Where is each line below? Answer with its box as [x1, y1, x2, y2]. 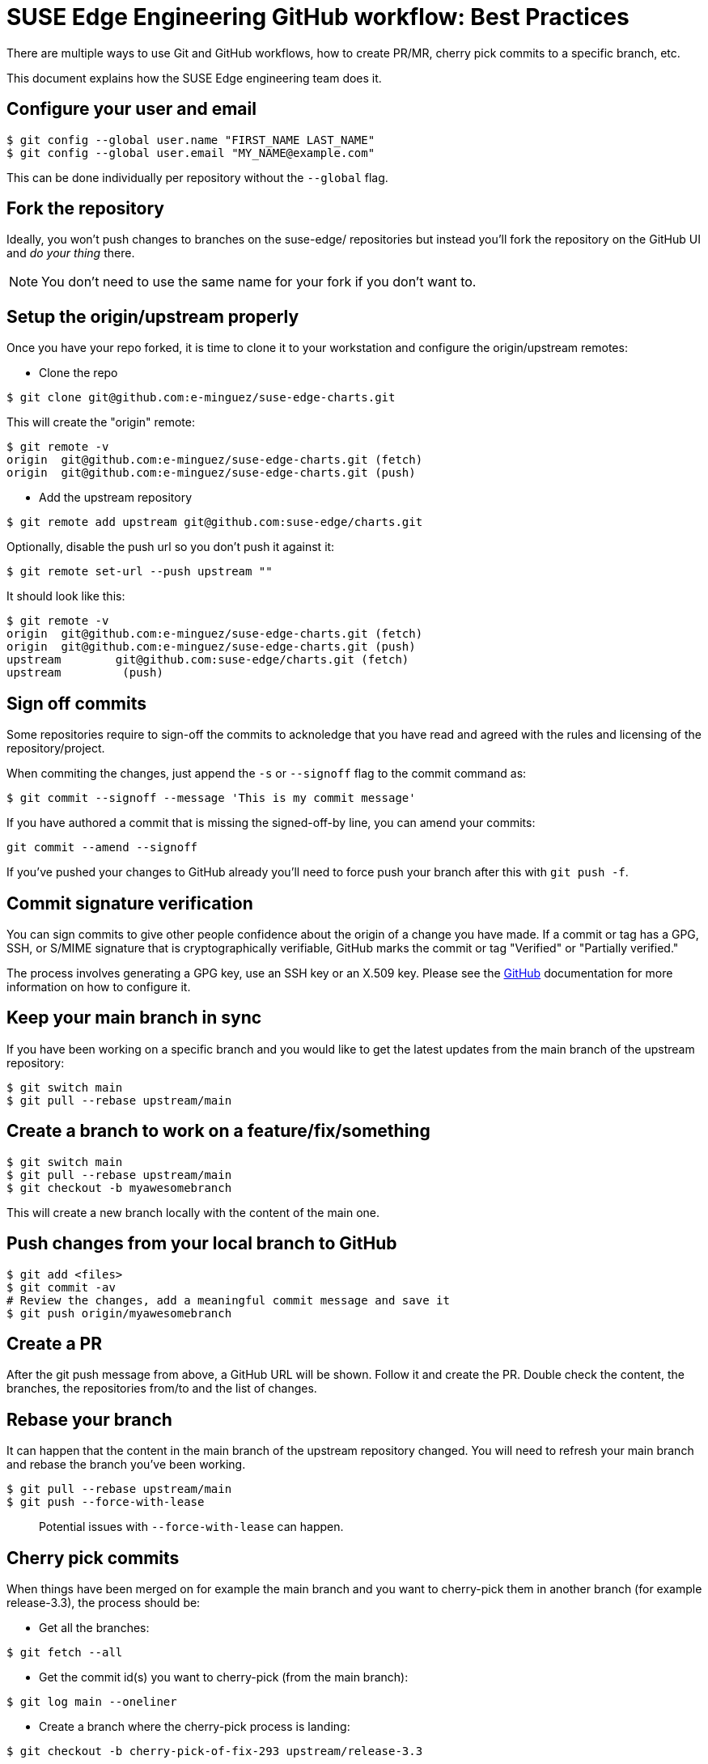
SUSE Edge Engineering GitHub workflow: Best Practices [6, 3, 630, 31]
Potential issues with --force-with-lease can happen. [39, 1520, 344, 1534]
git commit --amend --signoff [6, 841, 198, 854]
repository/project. [6, 741, 105, 756]
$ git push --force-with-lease [6, 1495, 205, 1509]
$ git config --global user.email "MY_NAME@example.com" [6, 146, 375, 159]
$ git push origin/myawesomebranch [6, 1306, 232, 1320]
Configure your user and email [6, 99, 256, 120]
